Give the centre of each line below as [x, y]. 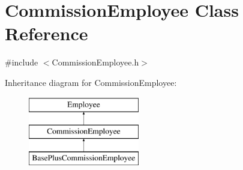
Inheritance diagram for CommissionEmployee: [91, 82]
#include [22, 62]
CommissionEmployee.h [95, 62]
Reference [46, 33]
